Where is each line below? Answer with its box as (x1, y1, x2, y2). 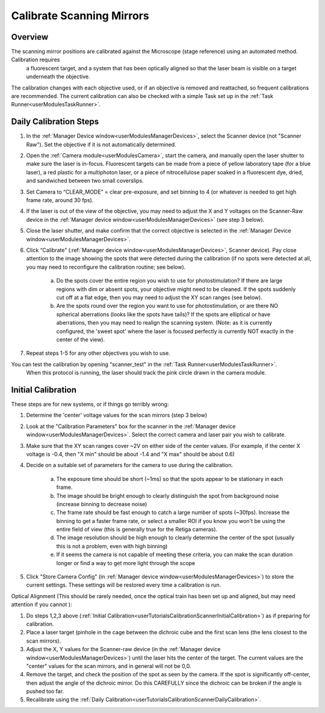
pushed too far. (26, 688, 64, 695)
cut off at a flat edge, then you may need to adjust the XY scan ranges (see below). (56, 293, 263, 301)
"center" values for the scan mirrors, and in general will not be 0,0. (26, 662, 192, 670)
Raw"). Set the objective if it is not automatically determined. (26, 141, 177, 148)
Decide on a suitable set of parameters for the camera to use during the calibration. (26, 462, 234, 469)
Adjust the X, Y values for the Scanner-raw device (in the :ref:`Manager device (26, 646, 221, 653)
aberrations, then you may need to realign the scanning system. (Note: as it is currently (56, 319, 273, 326)
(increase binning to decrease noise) (56, 500, 147, 507)
